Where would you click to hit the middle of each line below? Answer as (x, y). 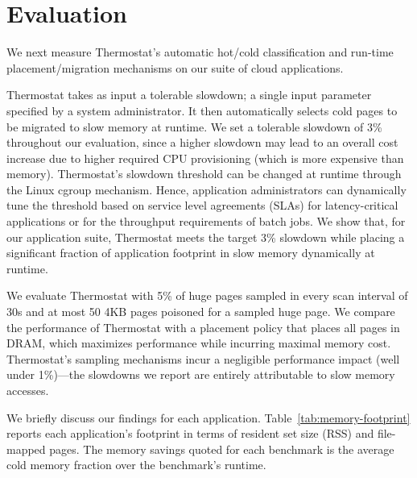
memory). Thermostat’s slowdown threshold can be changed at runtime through (204, 174)
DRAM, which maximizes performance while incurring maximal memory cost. (199, 343)
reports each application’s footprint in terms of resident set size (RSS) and (190, 433)
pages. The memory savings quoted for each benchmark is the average (222, 449)
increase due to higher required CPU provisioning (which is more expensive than (205, 158)
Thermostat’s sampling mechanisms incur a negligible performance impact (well (203, 358)
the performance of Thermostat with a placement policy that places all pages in (203, 327)
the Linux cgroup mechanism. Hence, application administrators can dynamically (206, 189)
